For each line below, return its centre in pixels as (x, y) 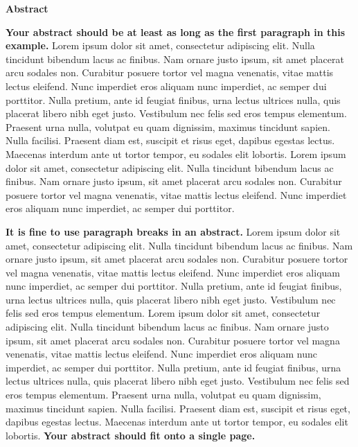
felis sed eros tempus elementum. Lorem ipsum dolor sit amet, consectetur (163, 313)
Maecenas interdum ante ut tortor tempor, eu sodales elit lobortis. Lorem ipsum (176, 154)
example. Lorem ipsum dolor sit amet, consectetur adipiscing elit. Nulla (160, 45)
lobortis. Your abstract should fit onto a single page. (131, 435)
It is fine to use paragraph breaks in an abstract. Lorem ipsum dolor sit (173, 231)
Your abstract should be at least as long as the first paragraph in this (175, 32)
